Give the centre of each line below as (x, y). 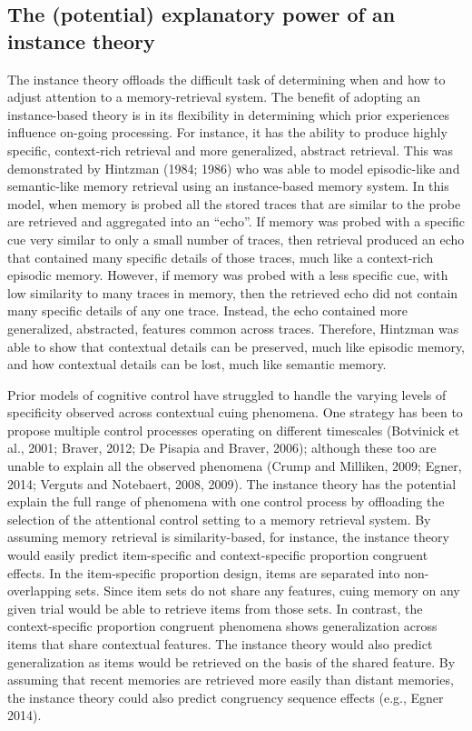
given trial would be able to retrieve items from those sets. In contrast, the (215, 608)
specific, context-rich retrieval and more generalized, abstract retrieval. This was (230, 150)
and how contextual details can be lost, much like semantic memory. (197, 364)
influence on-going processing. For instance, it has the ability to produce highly (227, 132)
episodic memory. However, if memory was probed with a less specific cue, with (228, 275)
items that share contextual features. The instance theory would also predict (220, 644)
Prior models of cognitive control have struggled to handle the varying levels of (227, 394)
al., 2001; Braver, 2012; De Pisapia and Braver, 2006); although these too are (222, 448)
